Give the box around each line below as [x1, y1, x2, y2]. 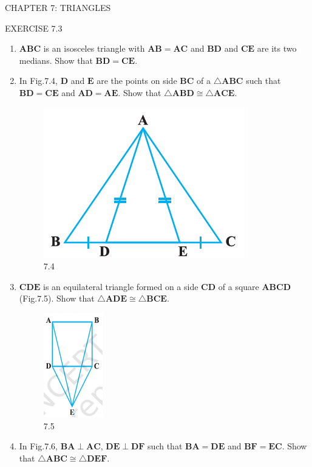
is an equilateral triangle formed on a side [43, 280, 198, 292]
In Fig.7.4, [19, 74, 58, 87]
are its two [257, 42, 297, 55]
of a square [218, 280, 259, 292]
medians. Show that [19, 54, 93, 66]
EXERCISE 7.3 [5, 21, 63, 34]
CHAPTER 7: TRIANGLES [5, 1, 111, 13]
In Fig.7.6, [19, 440, 58, 452]
